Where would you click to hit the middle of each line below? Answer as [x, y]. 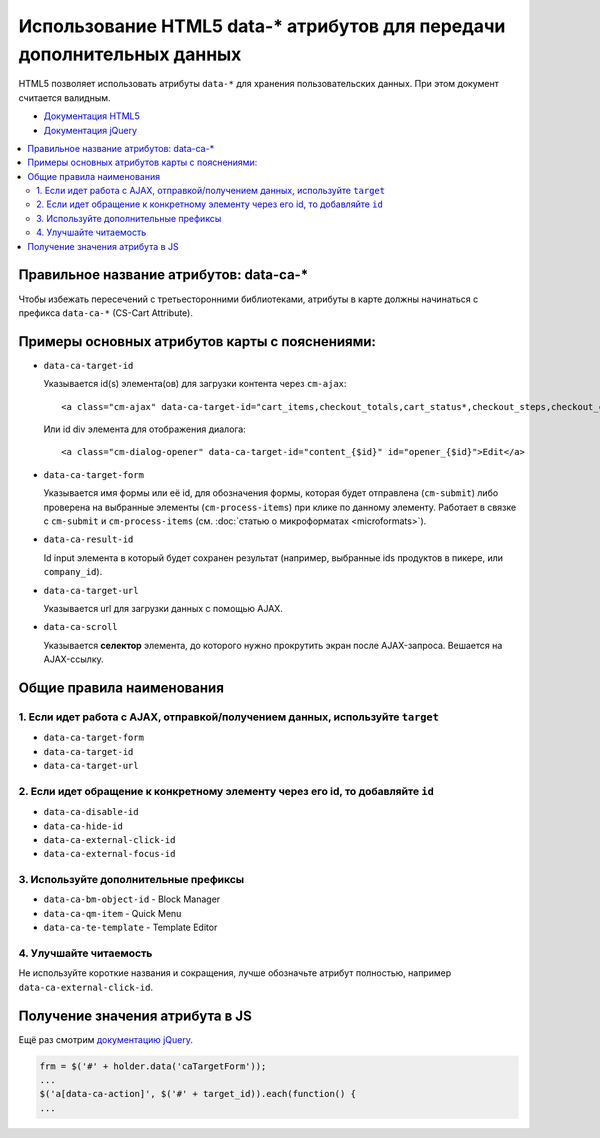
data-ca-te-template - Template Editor [130, 927]
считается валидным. [64, 97]
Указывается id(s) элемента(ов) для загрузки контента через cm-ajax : [195, 384]
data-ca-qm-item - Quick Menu [112, 913]
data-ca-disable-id [91, 812]
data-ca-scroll [81, 627]
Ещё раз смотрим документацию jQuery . [106, 1039]
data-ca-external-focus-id [109, 854]
